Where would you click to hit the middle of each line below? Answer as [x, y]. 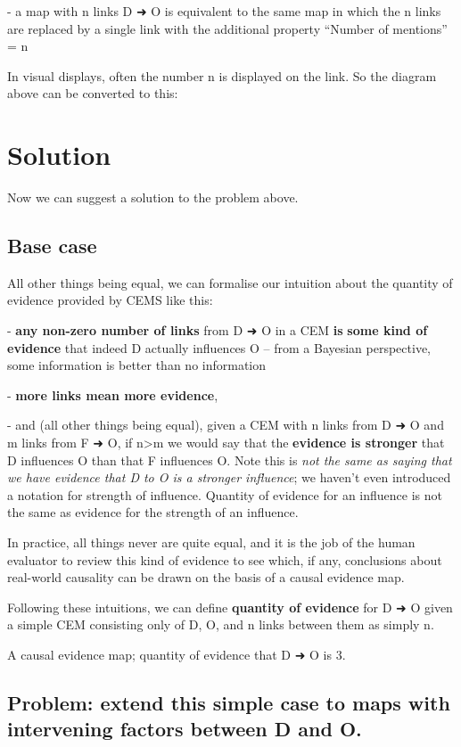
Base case [52, 246]
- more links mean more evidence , [113, 394]
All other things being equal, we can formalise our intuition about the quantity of [230, 282]
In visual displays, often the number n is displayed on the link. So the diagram [222, 75]
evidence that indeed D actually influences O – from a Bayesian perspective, [219, 347]
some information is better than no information [137, 365]
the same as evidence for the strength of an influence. [153, 512]
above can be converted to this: [93, 93]
